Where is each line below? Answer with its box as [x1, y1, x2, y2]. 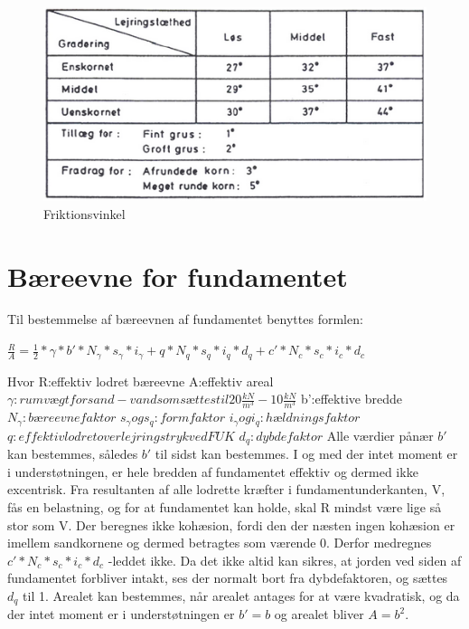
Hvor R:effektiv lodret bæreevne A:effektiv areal [7, 371, 274, 390]
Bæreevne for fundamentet [7, 257, 348, 294]
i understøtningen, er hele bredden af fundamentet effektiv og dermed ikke [7, 462, 418, 481]
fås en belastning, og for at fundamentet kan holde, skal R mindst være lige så [7, 497, 442, 516]
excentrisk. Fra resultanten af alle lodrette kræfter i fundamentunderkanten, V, [7, 480, 446, 499]
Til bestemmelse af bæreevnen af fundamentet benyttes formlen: [7, 310, 363, 329]
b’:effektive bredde [300, 389, 402, 408]
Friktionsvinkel [43, 204, 126, 223]
